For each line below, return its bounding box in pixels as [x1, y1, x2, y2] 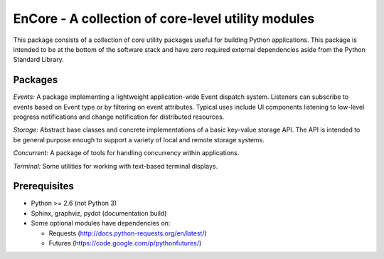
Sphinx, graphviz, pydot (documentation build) [31, 208, 167, 217]
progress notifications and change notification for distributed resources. [13, 112, 225, 121]
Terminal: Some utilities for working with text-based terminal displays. [13, 162, 218, 170]
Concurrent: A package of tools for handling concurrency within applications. [13, 149, 240, 157]
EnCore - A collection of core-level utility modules [13, 11, 315, 26]
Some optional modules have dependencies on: [31, 219, 171, 228]
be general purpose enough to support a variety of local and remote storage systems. [13, 135, 265, 144]
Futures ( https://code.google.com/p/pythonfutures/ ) [48, 239, 202, 248]
